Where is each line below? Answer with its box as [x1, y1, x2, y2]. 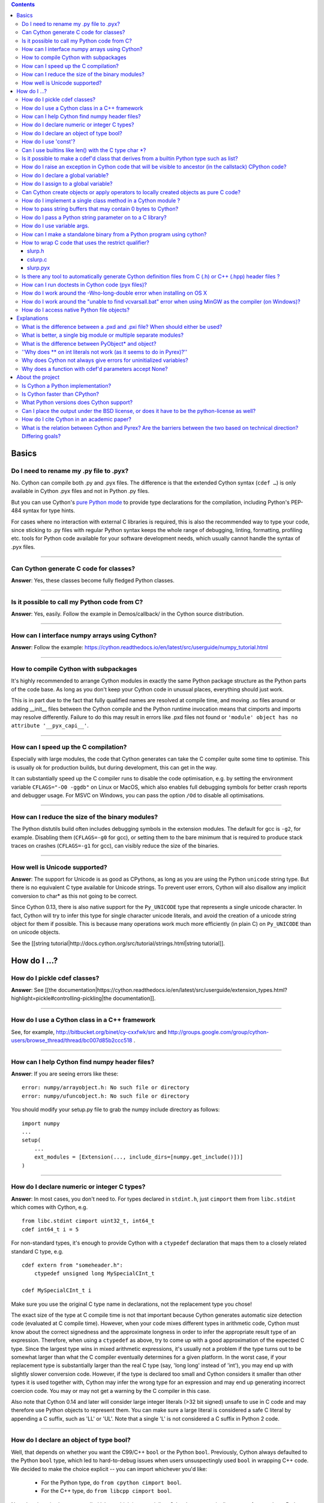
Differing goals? [22, 432, 61, 439]
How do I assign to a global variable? [22, 180, 113, 188]
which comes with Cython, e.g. [11, 1204, 88, 1211]
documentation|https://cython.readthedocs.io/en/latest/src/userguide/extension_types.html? [58, 986, 287, 993]
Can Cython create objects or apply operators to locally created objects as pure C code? [22, 188, 241, 195]
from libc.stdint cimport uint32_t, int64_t [22, 1217, 155, 1225]
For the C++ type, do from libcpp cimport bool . [41, 1487, 172, 1495]
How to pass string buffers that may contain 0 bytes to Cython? [22, 205, 179, 213]
